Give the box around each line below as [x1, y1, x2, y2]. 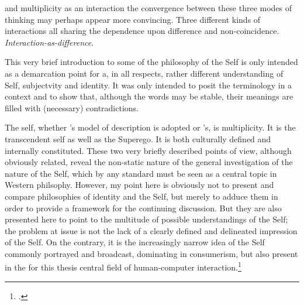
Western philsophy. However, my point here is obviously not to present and [5, 179, 274, 191]
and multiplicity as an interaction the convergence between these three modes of [5, 2, 292, 13]
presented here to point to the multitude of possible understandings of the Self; [5, 213, 288, 225]
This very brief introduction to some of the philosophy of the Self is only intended [5, 56, 298, 68]
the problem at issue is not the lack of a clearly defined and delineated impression [5, 224, 298, 237]
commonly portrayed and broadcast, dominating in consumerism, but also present [5, 247, 298, 259]
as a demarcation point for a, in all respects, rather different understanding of [5, 67, 284, 79]
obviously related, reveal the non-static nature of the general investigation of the [5, 156, 293, 168]
